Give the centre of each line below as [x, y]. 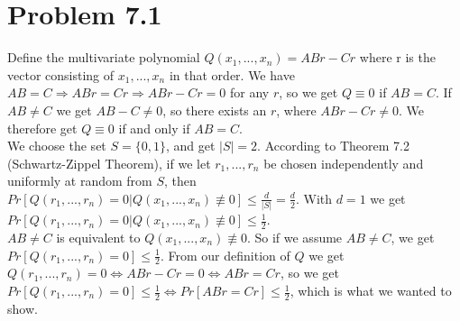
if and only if [154, 128]
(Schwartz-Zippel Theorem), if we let [109, 163]
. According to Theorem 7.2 [333, 146]
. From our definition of [225, 255]
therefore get [42, 128]
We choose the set [57, 146]
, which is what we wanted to [371, 291]
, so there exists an [215, 110]
